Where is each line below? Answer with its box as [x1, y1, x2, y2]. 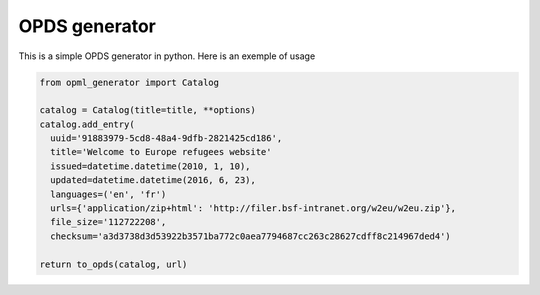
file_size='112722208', [50, 216, 167, 228]
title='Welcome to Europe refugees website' [50, 146, 272, 158]
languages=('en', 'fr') [50, 188, 167, 200]
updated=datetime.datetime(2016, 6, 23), [50, 175, 257, 186]
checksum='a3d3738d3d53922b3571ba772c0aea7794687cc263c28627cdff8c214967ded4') [50, 230, 452, 242]
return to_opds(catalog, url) [39, 258, 188, 270]
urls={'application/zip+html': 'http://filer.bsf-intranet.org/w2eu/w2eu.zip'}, [50, 203, 457, 214]
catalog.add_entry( [39, 118, 135, 130]
